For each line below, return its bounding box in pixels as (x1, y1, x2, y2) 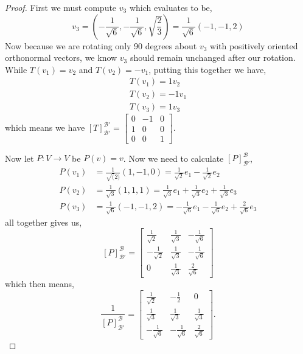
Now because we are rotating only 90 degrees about (5, 39, 197, 52)
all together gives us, (5, 215, 82, 228)
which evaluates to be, (129, 1, 212, 13)
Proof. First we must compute (5, 1, 117, 13)
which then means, (5, 277, 75, 290)
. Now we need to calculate (123, 151, 224, 164)
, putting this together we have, (148, 63, 266, 75)
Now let (5, 151, 34, 164)
